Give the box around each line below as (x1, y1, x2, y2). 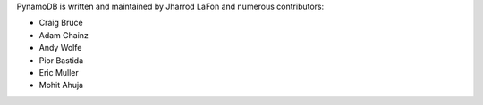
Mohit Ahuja (38, 80, 84, 91)
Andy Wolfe (38, 43, 82, 53)
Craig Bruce (38, 18, 84, 28)
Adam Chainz (38, 29, 89, 40)
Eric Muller (38, 67, 80, 77)
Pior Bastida (38, 54, 84, 66)
